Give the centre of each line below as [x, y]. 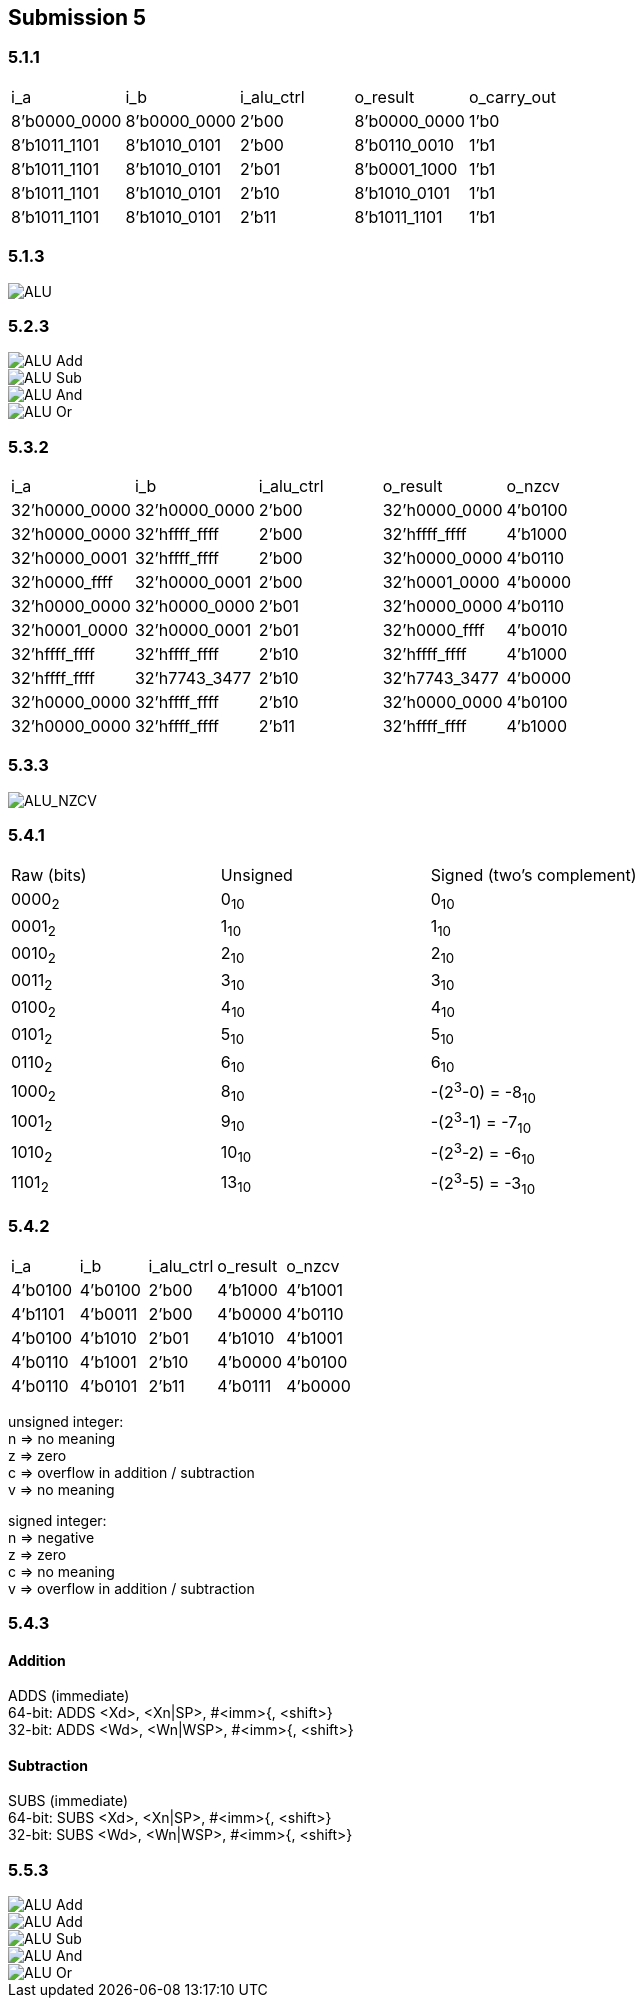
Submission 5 [77, 17]
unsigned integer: [66, 1421]
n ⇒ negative [51, 1537]
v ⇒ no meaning [61, 1489]
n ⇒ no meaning [62, 1438]
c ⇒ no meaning [61, 1571]
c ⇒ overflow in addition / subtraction [131, 1472]
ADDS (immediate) [69, 1696]
